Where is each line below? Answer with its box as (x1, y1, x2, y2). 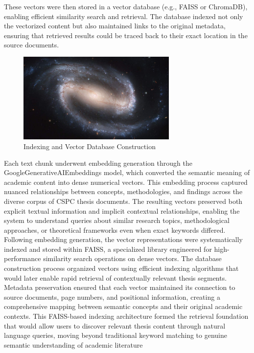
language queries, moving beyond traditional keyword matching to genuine (4, 330, 228, 340)
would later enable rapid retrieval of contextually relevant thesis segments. (4, 272, 227, 283)
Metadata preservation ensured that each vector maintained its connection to (4, 282, 235, 292)
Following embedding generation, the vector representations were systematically (4, 234, 243, 244)
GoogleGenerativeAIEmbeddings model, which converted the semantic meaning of (4, 167, 250, 177)
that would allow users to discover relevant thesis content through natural (4, 320, 226, 331)
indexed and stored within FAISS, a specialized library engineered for (4, 243, 212, 254)
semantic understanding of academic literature (4, 339, 143, 350)
